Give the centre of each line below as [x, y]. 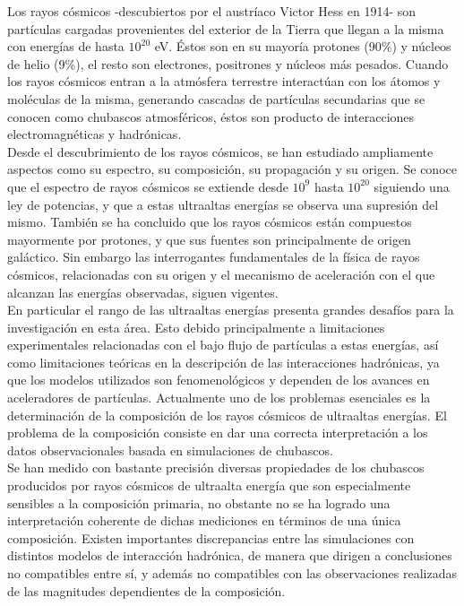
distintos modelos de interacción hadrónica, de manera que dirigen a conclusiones [230, 555]
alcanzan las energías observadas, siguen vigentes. [143, 292]
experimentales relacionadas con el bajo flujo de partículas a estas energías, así [223, 345]
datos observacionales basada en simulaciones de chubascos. [170, 450]
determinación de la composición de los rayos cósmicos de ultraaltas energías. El [227, 415]
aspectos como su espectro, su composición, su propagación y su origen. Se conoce [232, 169]
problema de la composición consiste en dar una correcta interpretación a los [218, 433]
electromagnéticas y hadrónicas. [95, 134]
